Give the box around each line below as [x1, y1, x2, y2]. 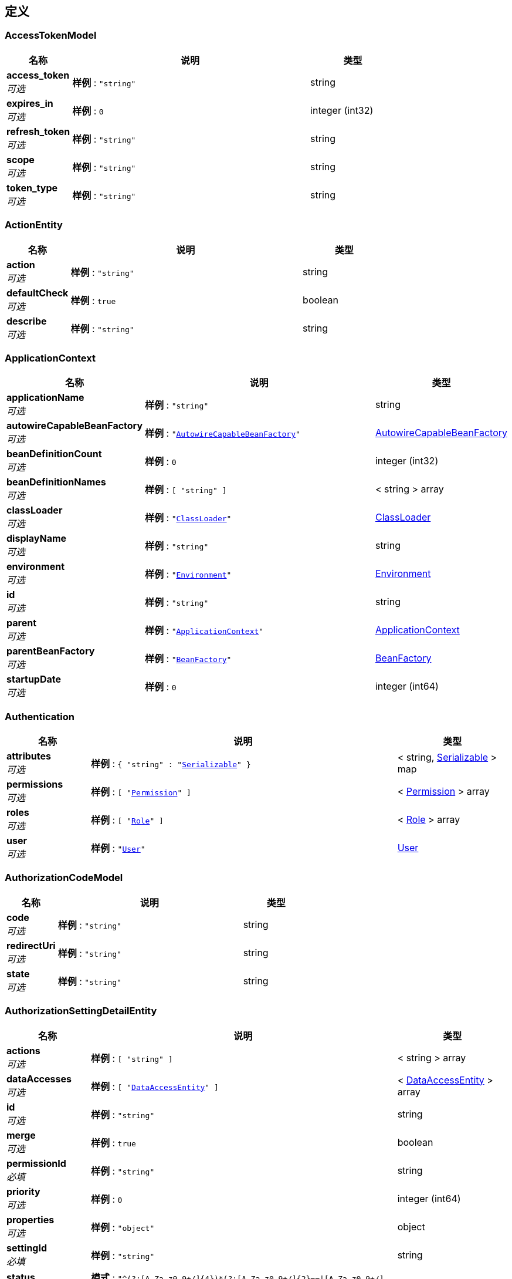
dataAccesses [6, 1072, 72, 1085]
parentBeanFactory [6, 645, 95, 657]
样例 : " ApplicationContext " [145, 625, 264, 637]
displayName [6, 532, 67, 545]
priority [6, 1185, 40, 1197]
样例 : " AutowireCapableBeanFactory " [145, 427, 300, 440]
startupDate [6, 673, 61, 686]
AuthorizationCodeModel [5, 872, 123, 884]
